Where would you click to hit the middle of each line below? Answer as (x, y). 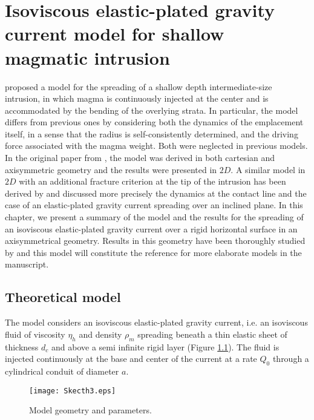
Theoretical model (63, 297)
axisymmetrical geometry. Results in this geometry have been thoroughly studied (155, 241)
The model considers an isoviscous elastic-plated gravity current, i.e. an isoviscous (156, 322)
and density (100, 334)
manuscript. (27, 264)
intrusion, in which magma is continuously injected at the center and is (137, 98)
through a (291, 359)
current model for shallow (115, 34)
